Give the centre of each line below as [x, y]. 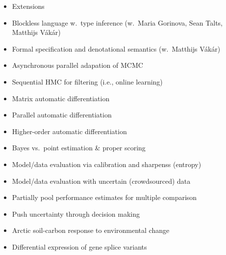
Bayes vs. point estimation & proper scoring [79, 148]
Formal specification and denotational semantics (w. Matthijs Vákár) [116, 48]
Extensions [28, 6]
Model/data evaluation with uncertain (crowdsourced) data [101, 181]
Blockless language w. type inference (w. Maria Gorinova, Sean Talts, [117, 22]
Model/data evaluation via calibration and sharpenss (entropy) [107, 164]
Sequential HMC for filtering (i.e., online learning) [87, 81]
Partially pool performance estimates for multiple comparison [104, 197]
